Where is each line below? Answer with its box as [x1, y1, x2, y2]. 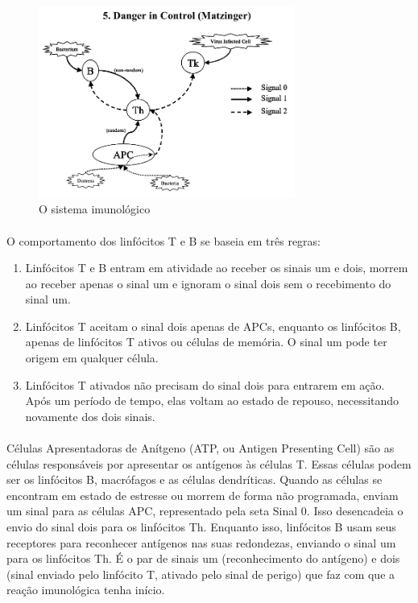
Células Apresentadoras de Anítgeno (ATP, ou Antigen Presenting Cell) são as [6, 440, 395, 456]
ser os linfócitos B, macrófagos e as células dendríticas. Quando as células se [6, 471, 383, 488]
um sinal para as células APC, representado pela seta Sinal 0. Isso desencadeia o [6, 502, 404, 519]
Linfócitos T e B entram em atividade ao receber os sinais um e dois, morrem [25, 259, 408, 276]
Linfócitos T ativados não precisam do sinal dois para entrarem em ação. [25, 376, 385, 393]
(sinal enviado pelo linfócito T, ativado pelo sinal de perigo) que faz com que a [6, 565, 395, 582]
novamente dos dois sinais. [25, 407, 155, 424]
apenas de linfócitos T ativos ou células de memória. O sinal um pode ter [25, 333, 387, 350]
